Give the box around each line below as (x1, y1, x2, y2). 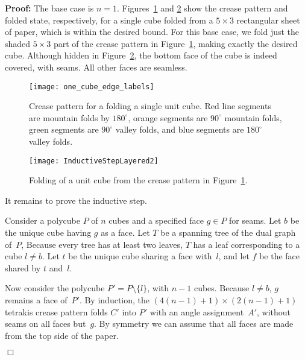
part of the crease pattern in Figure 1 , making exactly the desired (53, 37, 298, 49)
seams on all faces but (5, 317, 86, 330)
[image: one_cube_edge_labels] (29, 82, 154, 91)
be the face (259, 250, 300, 262)
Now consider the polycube (5, 282, 105, 294)
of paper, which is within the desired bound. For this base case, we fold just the (5, 25, 300, 38)
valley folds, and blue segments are (115, 123, 244, 136)
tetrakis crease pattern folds (5, 305, 108, 318)
